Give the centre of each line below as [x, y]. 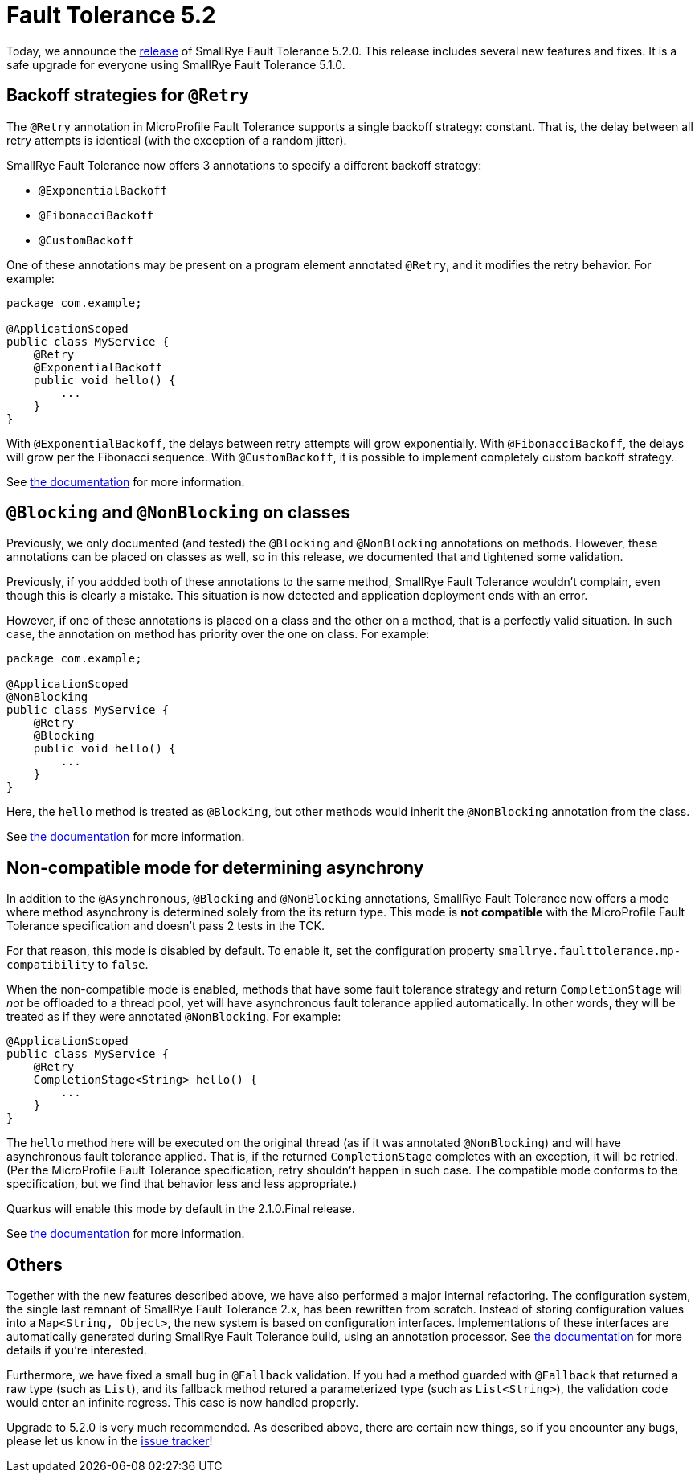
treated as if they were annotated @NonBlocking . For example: [174, 1017]
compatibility [51, 965]
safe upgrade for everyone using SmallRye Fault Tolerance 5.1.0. [176, 64]
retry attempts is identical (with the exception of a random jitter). [177, 140]
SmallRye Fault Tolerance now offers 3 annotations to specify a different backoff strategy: [244, 165]
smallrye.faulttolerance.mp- [589, 951]
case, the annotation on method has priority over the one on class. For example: [218, 634]
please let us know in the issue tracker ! [110, 1441]
